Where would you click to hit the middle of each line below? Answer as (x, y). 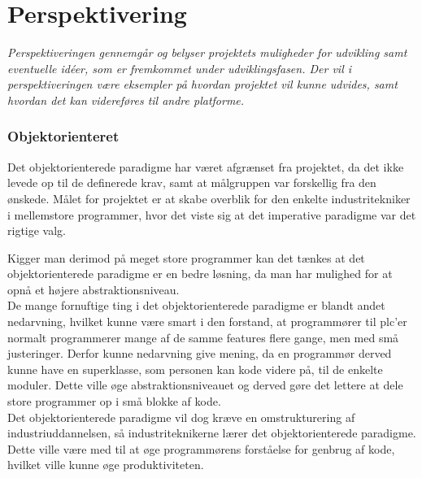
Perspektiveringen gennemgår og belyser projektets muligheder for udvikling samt (207, 52)
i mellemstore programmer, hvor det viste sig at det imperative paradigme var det (212, 214)
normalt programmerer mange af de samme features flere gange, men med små (203, 337)
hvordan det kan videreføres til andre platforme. (126, 100)
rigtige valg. (37, 230)
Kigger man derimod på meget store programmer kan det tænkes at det (186, 257)
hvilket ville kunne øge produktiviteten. (106, 465)
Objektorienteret (63, 136)
